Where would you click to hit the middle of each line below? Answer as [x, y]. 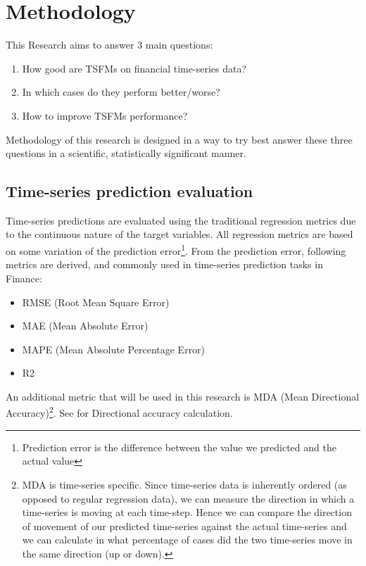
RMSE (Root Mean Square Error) [96, 302]
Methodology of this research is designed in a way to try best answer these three [179, 139]
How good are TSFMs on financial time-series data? [134, 68]
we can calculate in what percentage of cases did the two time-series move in [187, 540]
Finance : [24, 278]
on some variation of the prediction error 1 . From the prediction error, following [176, 250]
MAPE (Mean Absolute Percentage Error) [114, 349]
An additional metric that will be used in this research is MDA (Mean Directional [183, 396]
